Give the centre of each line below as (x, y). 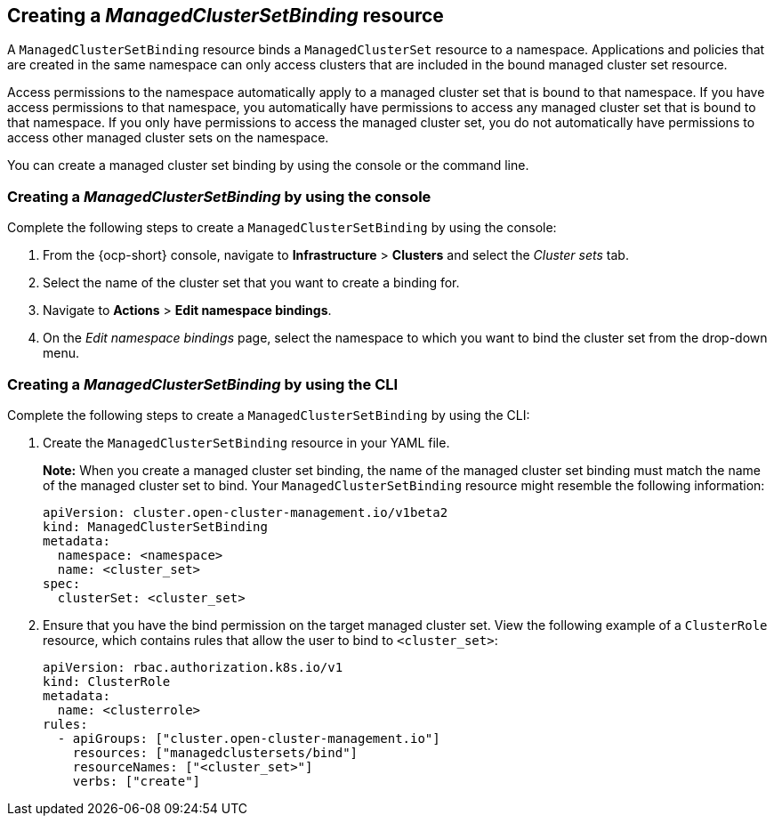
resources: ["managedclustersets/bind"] (215, 752)
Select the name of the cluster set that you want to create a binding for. (251, 283)
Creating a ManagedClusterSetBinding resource (226, 16)
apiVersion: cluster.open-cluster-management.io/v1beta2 (246, 512)
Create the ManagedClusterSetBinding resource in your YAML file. (246, 442)
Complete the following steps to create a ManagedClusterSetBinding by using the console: (282, 228)
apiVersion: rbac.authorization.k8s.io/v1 (193, 667)
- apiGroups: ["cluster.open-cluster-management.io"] (249, 738)
